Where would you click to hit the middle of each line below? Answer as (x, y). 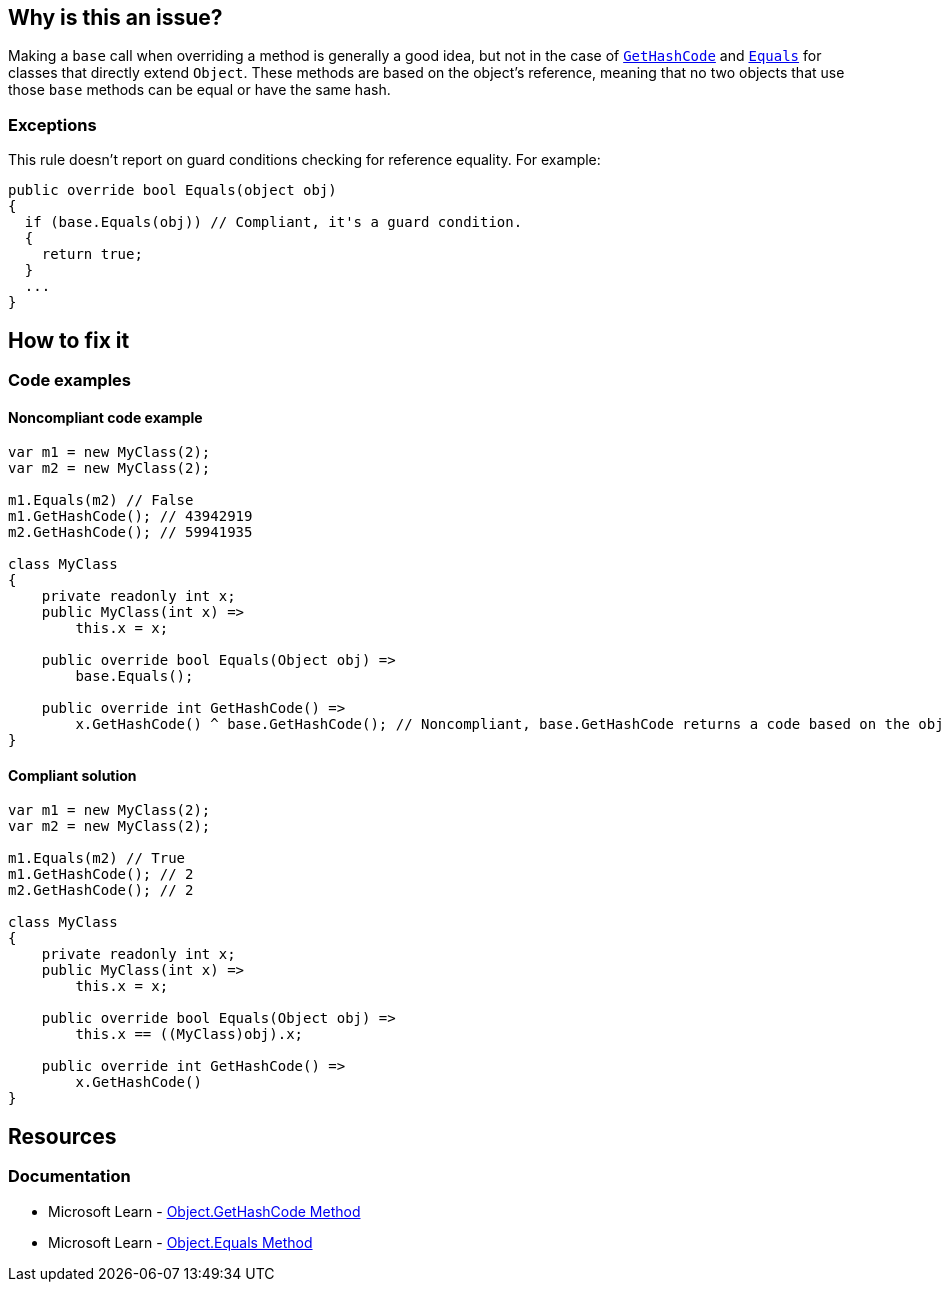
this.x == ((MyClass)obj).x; (189, 1034)
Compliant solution (72, 775)
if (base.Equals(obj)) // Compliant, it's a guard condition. (273, 222)
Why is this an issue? (115, 17)
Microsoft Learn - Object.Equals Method (180, 1242)
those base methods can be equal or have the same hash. (199, 90)
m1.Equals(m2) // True (97, 858)
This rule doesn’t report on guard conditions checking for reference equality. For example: (304, 160)
